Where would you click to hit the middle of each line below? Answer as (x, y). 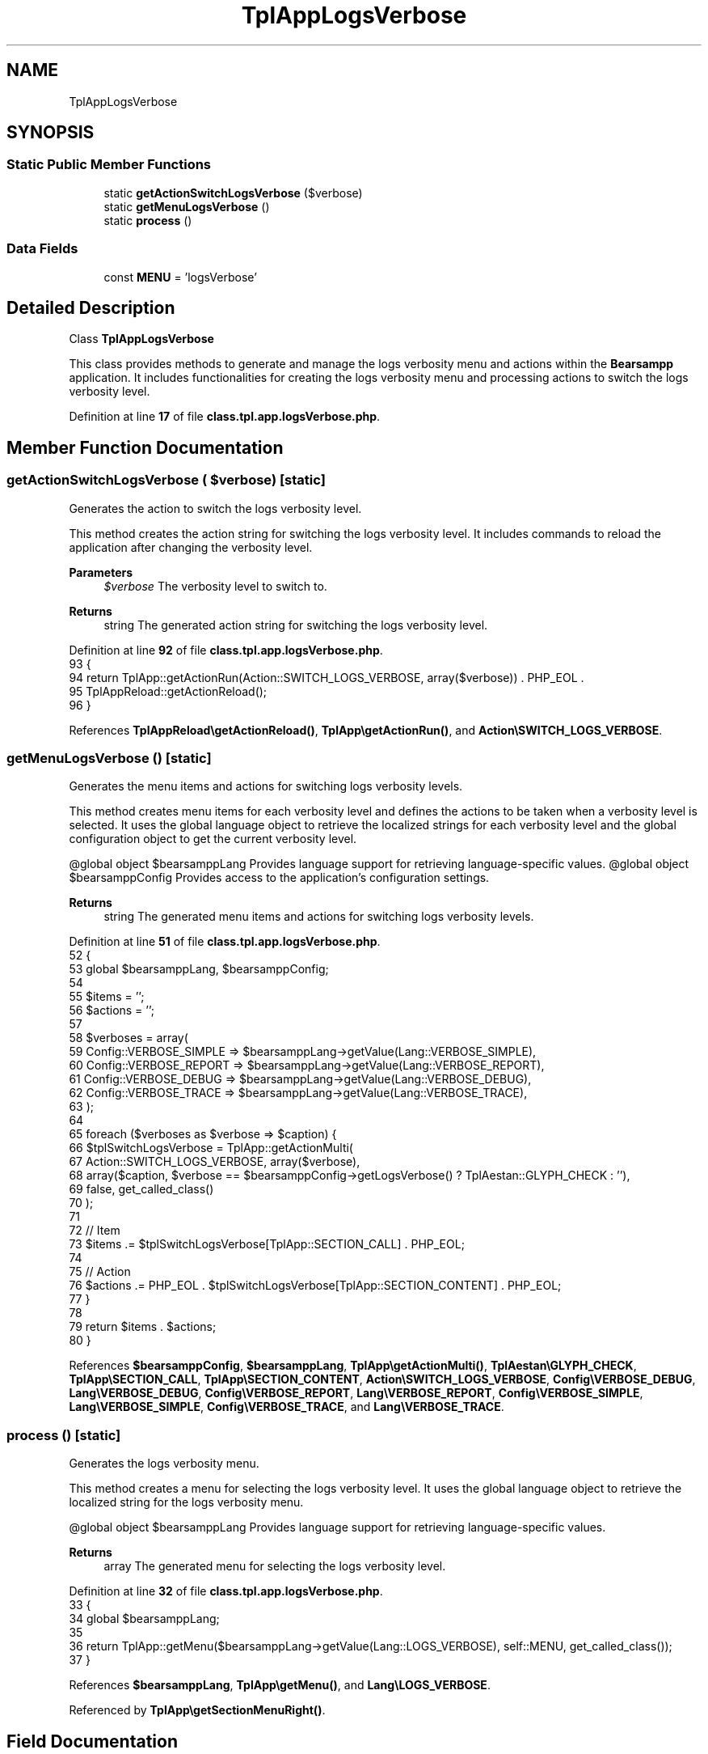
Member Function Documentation (145, 447)
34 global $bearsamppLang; (144, 1619)
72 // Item (95, 1231)
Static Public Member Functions (109, 165)
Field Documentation (92, 1741)
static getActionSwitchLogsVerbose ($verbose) (233, 193)
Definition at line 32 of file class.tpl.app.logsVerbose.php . (226, 1591)
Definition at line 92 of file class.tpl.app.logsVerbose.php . (226, 650)
